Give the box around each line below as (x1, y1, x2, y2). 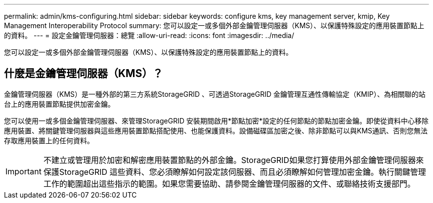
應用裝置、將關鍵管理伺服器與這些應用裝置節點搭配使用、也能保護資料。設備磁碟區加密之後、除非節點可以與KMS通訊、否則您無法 (4, 126, 428, 135)
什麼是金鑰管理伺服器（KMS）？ (4, 67, 163, 80)
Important (5, 166, 42, 176)
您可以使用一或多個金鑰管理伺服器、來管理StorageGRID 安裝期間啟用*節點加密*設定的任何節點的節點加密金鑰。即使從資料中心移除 (4, 116, 429, 125)
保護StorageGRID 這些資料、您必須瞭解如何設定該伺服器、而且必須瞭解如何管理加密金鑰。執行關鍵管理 (43, 166, 426, 177)
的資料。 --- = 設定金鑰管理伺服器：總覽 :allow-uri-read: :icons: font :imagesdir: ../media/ (4, 31, 295, 40)
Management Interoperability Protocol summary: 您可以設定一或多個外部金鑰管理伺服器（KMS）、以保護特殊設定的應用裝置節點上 (4, 21, 425, 30)
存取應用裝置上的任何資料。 (4, 136, 94, 145)
